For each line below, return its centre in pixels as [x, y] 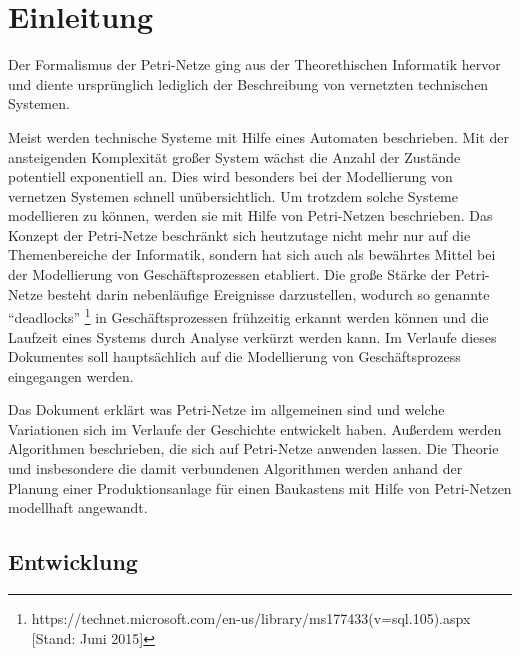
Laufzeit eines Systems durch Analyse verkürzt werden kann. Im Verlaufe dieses [252, 336]
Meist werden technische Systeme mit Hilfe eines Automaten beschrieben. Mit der [258, 136]
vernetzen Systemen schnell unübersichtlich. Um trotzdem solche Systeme [233, 195]
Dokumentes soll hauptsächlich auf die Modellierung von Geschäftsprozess [234, 356]
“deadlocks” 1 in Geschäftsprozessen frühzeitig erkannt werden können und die [248, 315]
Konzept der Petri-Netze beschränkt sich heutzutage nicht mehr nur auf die [239, 234]
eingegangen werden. [71, 375]
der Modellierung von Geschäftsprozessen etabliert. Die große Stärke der [229, 274]
